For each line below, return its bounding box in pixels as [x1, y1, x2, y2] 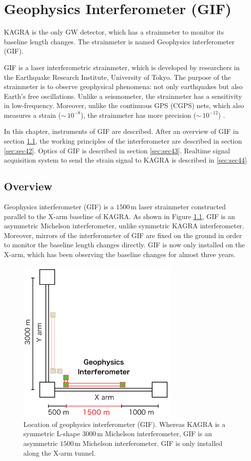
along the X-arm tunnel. [23, 447, 96, 458]
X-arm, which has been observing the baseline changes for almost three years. [4, 249, 236, 259]
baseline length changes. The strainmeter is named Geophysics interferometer [4, 36, 235, 46]
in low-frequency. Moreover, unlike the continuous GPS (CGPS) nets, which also [4, 100, 244, 111]
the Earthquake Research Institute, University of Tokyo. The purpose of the [4, 72, 231, 82]
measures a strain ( [4, 110, 61, 120]
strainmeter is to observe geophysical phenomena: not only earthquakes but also [4, 81, 243, 92]
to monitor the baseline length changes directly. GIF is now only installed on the [4, 240, 245, 250]
